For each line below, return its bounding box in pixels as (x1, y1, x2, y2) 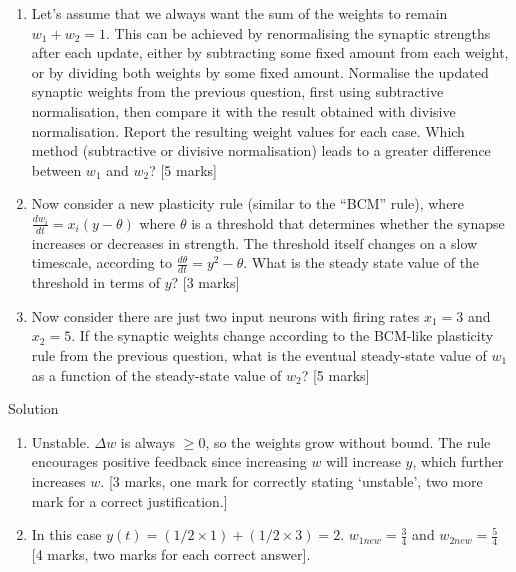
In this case (31, 524, 102, 545)
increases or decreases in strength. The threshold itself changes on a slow (31, 232, 478, 253)
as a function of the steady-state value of (31, 364, 282, 385)
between (31, 159, 82, 180)
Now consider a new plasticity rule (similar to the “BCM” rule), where (31, 193, 465, 214)
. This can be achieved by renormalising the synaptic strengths (106, 22, 491, 43)
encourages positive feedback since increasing (31, 451, 307, 472)
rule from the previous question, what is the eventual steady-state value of (31, 344, 487, 365)
